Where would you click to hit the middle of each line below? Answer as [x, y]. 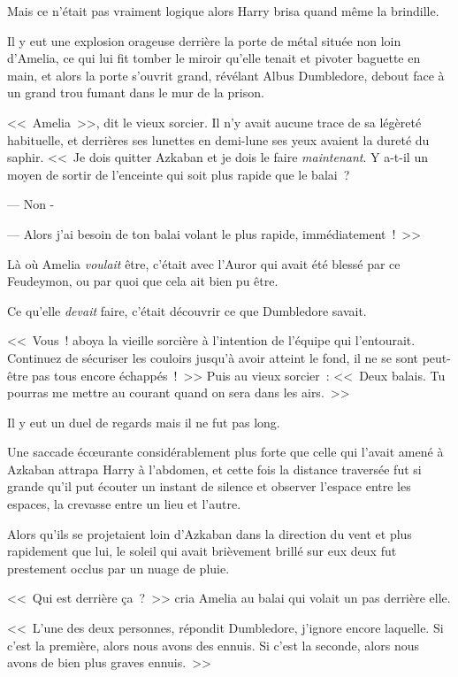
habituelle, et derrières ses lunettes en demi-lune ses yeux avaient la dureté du [218, 139]
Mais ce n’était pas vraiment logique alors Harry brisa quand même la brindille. [223, 11]
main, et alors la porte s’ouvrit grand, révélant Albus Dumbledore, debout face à [226, 75]
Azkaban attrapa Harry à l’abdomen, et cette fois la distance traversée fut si [214, 469]
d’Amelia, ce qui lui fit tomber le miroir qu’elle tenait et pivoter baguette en [214, 58]
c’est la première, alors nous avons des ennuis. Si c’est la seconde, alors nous [213, 645]
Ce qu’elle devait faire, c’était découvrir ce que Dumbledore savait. [187, 310]
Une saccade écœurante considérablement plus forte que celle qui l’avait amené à [225, 452]
